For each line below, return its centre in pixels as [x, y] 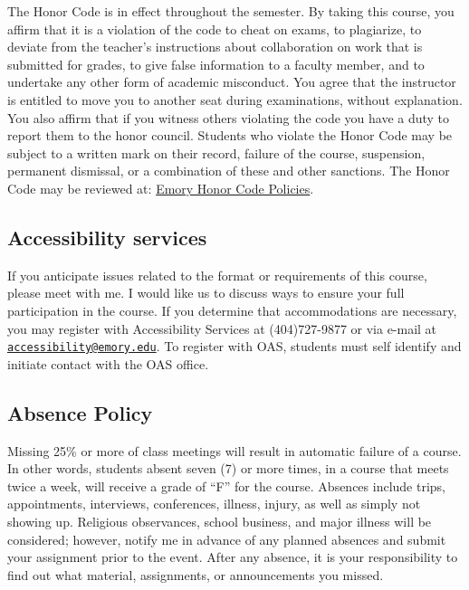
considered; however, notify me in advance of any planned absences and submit [227, 539]
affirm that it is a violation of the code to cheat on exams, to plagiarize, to [215, 29]
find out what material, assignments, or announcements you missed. [196, 574]
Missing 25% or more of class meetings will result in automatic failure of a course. [234, 450]
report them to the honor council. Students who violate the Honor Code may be [230, 135]
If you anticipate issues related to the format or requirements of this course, [217, 275]
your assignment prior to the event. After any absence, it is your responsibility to [233, 557]
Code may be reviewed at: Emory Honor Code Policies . [161, 188]
